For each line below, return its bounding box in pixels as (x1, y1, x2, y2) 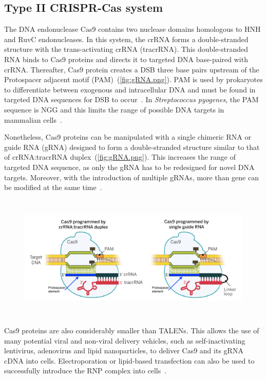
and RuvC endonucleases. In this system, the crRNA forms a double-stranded (4, 33, 249, 44)
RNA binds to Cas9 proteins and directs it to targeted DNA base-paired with (4, 53, 248, 64)
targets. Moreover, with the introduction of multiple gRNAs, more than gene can (4, 172, 259, 182)
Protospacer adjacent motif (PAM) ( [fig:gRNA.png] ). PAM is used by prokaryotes (4, 74, 263, 85)
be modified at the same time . (4, 182, 102, 193)
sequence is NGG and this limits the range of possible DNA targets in (4, 104, 224, 115)
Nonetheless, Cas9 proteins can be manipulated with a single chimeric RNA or (4, 131, 251, 142)
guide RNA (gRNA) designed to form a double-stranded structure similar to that (4, 141, 260, 152)
